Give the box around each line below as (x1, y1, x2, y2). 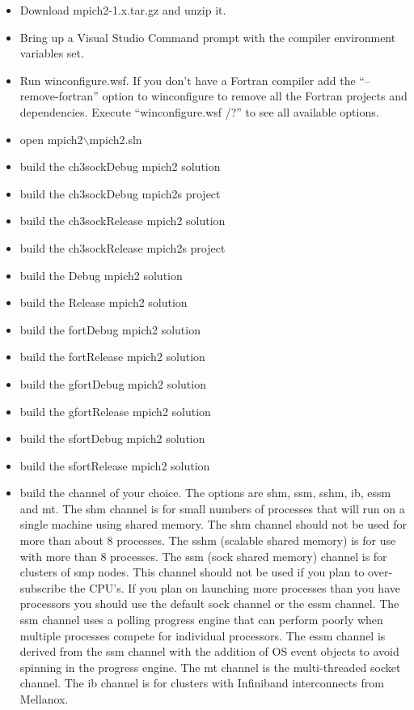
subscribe (19, 579, 66, 596)
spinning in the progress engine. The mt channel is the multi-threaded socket (19, 658, 401, 675)
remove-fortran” (19, 87, 99, 104)
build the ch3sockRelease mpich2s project (19, 239, 226, 256)
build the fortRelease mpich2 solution (19, 348, 205, 365)
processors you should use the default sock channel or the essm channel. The (19, 595, 399, 612)
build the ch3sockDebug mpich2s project (19, 185, 221, 202)
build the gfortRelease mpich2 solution (19, 402, 211, 419)
